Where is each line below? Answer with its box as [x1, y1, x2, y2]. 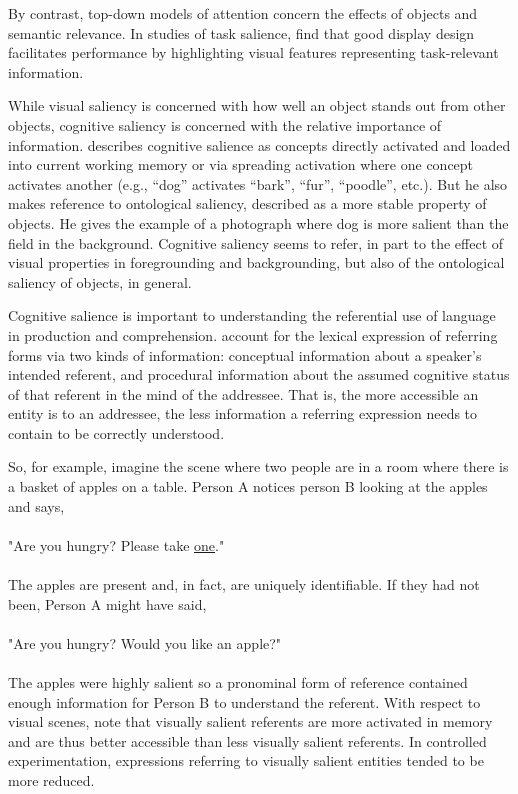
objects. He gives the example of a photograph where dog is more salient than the [8, 212, 509, 233]
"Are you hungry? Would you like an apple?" [8, 632, 282, 653]
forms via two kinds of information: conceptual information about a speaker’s [8, 344, 482, 365]
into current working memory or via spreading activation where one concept [8, 154, 474, 175]
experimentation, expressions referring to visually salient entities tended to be [8, 750, 484, 771]
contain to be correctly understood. [8, 422, 225, 443]
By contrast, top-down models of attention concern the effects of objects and [8, 3, 478, 23]
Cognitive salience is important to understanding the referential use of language [8, 305, 496, 326]
